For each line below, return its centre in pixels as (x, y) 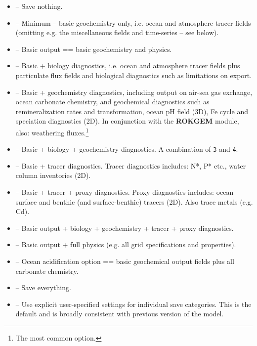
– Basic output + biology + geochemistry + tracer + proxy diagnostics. (125, 228)
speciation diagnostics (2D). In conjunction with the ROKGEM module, (127, 121)
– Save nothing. (39, 6)
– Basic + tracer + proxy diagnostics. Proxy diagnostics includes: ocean (125, 192)
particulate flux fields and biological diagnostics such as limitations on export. (134, 75)
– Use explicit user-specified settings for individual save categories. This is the (133, 304)
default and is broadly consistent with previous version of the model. (120, 314)
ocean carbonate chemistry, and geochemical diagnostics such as (112, 102)
